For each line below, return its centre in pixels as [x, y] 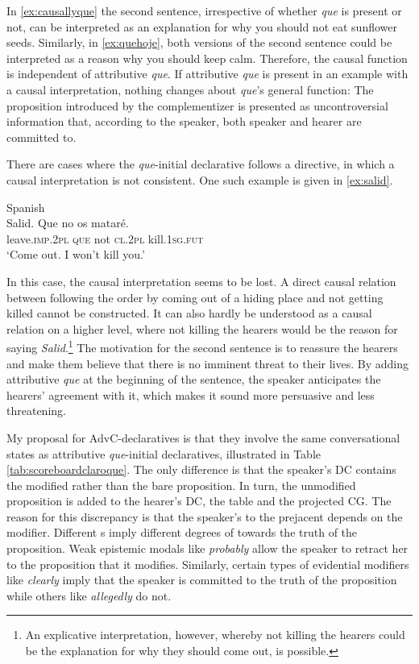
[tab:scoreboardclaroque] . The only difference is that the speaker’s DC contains [201, 469]
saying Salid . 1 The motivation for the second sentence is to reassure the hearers [202, 346]
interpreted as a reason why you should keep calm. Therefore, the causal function [207, 58]
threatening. [36, 411]
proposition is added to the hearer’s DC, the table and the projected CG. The [199, 501]
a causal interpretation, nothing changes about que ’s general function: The [190, 89]
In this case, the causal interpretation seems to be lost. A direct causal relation [201, 281]
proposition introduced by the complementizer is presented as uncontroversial [197, 105]
